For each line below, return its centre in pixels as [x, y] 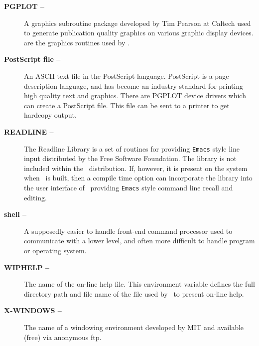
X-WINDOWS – [33, 310]
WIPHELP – [27, 267]
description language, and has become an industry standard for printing [134, 86]
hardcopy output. [50, 115]
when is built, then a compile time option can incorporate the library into [138, 178]
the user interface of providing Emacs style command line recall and [129, 187]
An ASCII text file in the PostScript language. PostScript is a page [127, 76]
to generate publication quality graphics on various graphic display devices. [139, 33]
